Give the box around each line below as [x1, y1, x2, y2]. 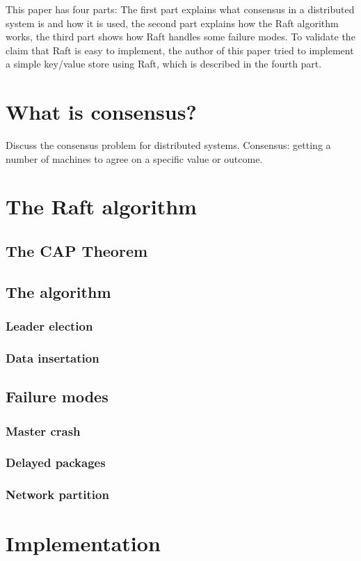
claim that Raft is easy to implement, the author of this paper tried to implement [6, 42, 354, 57]
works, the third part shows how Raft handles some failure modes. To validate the [6, 29, 355, 44]
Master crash [6, 422, 81, 439]
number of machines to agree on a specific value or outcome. [6, 151, 263, 166]
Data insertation [6, 349, 99, 366]
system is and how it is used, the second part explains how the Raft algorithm [6, 15, 339, 30]
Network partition [6, 486, 109, 503]
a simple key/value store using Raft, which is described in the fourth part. [6, 56, 322, 71]
